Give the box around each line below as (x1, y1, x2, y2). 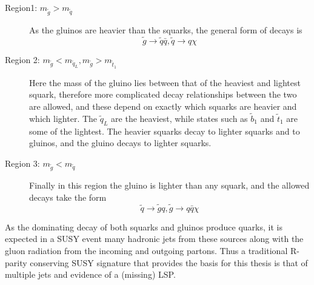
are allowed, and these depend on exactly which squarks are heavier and (29, 99, 297, 112)
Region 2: (5, 53, 40, 65)
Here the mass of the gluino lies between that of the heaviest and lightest (29, 76, 301, 89)
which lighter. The (29, 112, 98, 124)
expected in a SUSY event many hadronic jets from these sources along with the (5, 232, 304, 245)
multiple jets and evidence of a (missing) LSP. (5, 268, 176, 281)
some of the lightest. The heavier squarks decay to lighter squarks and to (29, 124, 300, 137)
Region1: (5, 1, 38, 13)
